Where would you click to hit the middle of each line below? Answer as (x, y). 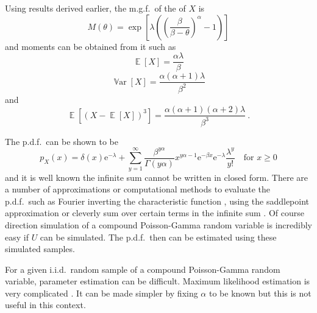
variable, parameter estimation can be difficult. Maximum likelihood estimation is (158, 281)
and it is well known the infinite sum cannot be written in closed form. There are (156, 177)
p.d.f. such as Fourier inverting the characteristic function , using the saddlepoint (157, 201)
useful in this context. (45, 305)
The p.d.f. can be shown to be (62, 141)
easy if (17, 237)
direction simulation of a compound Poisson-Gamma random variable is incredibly (159, 224)
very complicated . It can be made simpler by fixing (102, 293)
